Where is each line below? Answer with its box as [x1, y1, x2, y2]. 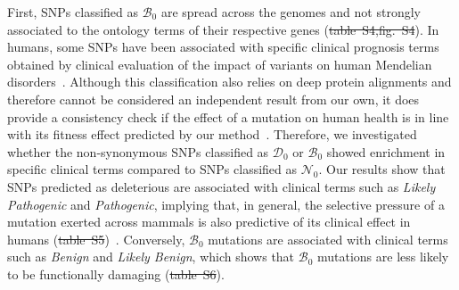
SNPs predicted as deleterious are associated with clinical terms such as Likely [7, 177, 436, 195]
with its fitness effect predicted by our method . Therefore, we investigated [7, 125, 417, 144]
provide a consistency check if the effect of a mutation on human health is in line [7, 107, 449, 126]
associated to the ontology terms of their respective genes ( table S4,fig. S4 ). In [7, 20, 439, 38]
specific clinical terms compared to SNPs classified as [7, 160, 298, 178]
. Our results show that [318, 160, 446, 178]
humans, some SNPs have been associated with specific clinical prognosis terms [7, 37, 439, 56]
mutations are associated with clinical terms [208, 229, 448, 248]
